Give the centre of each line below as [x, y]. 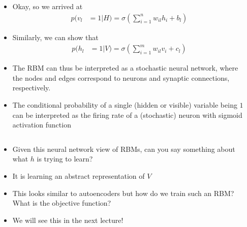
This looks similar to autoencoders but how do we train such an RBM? [123, 193]
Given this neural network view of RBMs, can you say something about [124, 149]
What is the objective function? [62, 203]
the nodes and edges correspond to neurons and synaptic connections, [121, 77]
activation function [42, 125]
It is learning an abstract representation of [79, 176]
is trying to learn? [65, 159]
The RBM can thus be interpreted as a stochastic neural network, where [125, 68]
